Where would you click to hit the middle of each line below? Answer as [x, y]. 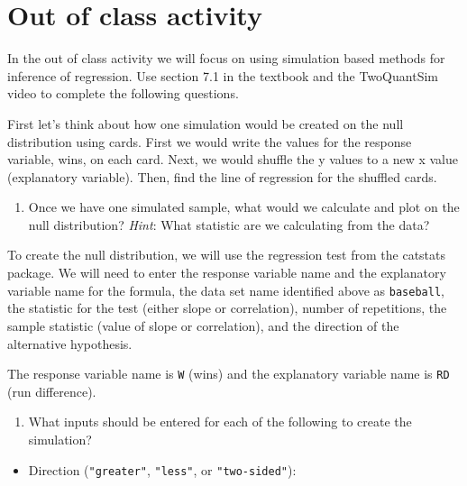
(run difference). [52, 391]
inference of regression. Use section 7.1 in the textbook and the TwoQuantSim [223, 75]
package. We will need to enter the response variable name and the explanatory [227, 273]
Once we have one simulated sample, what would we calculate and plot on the [244, 207]
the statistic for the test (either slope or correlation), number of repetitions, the [227, 308]
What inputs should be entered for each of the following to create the [220, 422]
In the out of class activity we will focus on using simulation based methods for [226, 58]
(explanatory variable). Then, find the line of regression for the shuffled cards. [222, 176]
